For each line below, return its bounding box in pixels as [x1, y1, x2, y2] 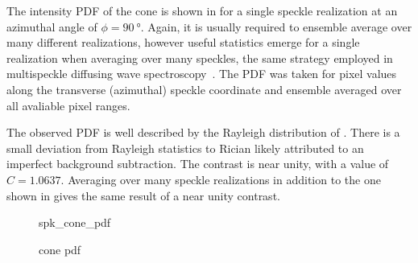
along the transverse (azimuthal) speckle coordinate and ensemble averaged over [6, 80, 402, 97]
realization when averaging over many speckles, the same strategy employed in [6, 49, 393, 66]
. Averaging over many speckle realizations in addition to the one [60, 171, 381, 187]
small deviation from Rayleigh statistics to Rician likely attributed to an [6, 139, 364, 156]
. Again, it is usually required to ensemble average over [140, 18, 412, 35]
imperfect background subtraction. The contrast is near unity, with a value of [6, 155, 389, 172]
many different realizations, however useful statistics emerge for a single [6, 34, 360, 51]
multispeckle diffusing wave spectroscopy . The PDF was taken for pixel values [6, 65, 397, 82]
